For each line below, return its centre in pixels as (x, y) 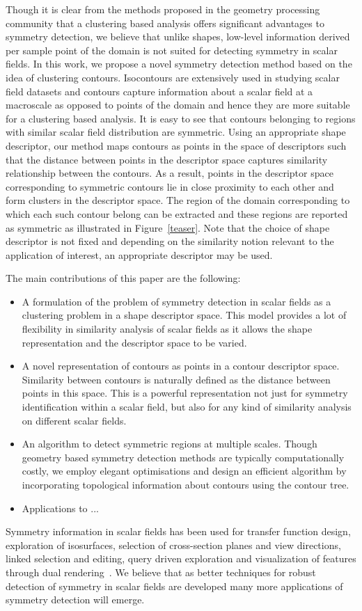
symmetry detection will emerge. (75, 600)
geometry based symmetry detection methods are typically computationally (183, 457)
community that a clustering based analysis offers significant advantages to (165, 23)
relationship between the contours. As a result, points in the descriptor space (170, 173)
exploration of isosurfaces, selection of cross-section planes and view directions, (173, 545)
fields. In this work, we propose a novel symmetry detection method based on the (179, 64)
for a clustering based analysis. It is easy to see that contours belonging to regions (181, 118)
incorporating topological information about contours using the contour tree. (186, 484)
